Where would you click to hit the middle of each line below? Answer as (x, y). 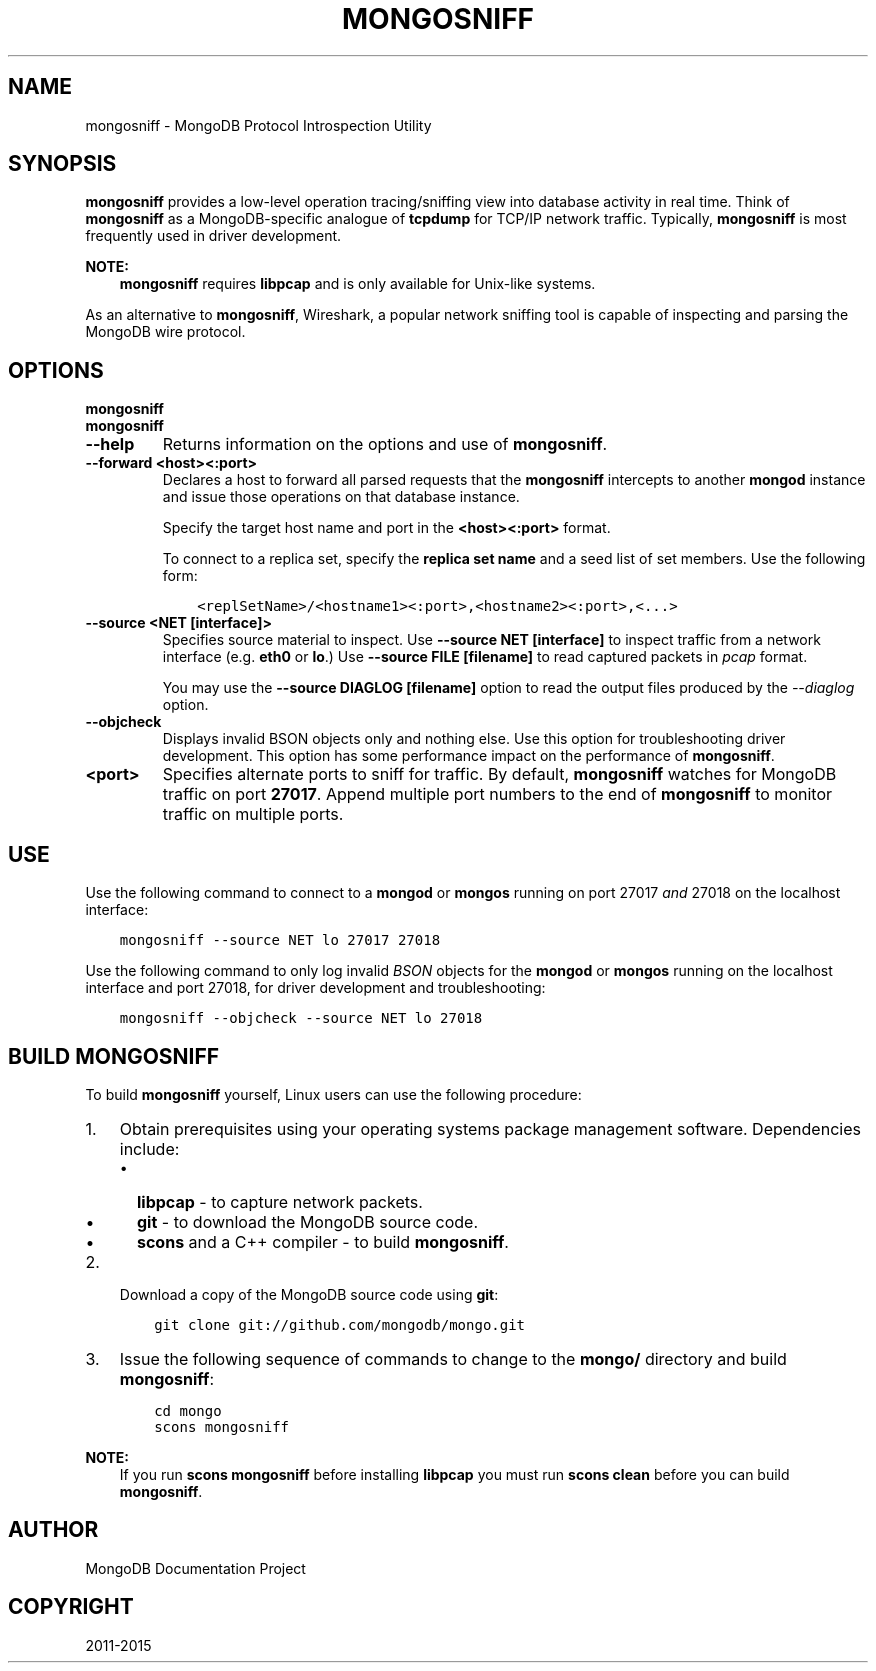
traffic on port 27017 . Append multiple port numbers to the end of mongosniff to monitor (497, 794)
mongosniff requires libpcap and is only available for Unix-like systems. (357, 284)
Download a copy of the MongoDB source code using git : (309, 1294)
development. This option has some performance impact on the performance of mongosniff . (468, 756)
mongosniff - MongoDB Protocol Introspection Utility (258, 125)
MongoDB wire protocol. (165, 332)
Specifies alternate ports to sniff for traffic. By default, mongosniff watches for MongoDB (499, 774)
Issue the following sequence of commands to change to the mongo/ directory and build (453, 1358)
